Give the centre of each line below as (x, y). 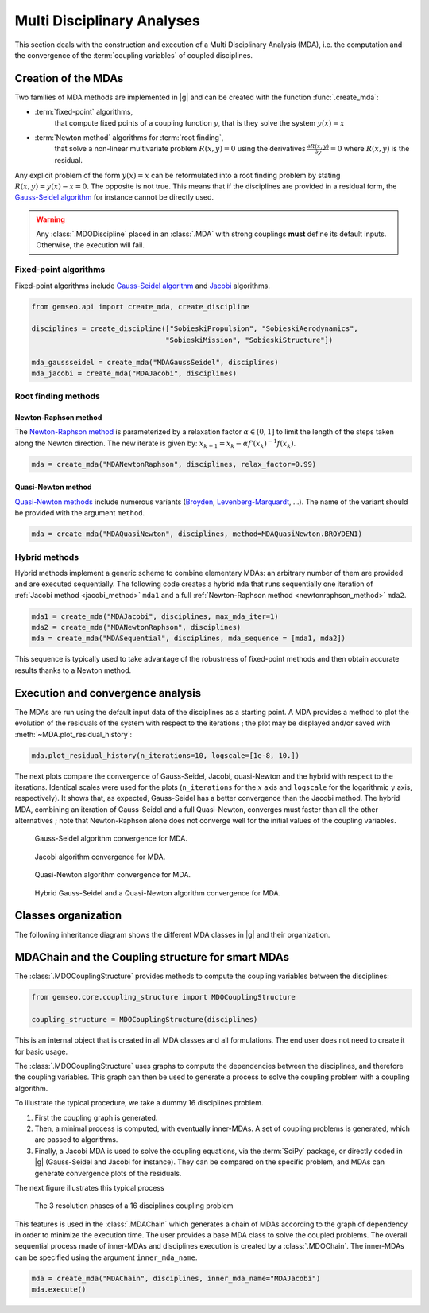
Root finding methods (58, 396)
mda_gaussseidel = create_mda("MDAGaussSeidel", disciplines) (155, 362)
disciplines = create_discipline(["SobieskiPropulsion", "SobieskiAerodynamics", (195, 329)
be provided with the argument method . (80, 513)
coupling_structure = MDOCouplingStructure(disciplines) (145, 1020)
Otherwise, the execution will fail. (90, 245)
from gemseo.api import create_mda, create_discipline (140, 307)
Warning (50, 219)
